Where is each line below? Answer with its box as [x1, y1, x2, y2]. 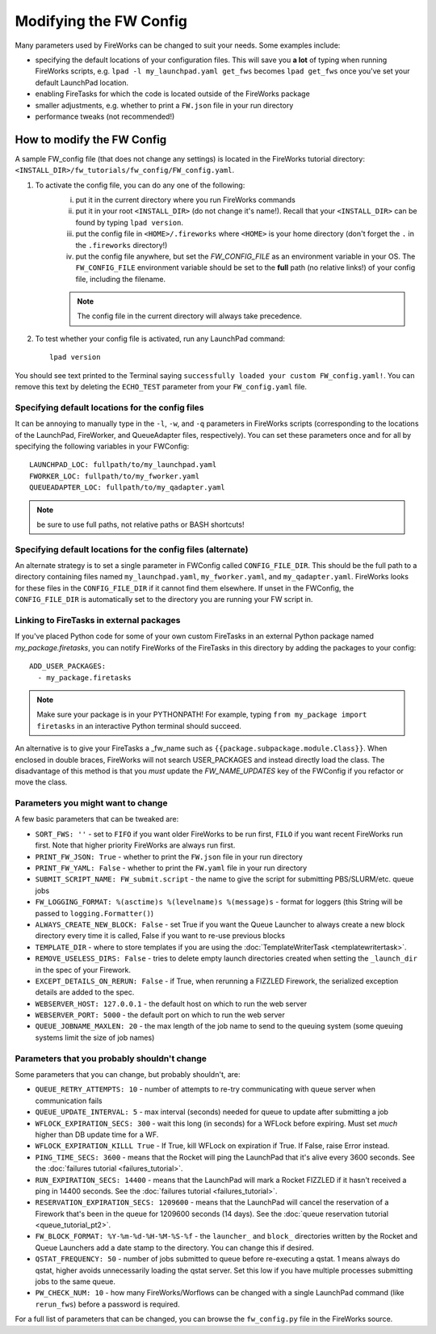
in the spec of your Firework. [35, 965, 132, 974]
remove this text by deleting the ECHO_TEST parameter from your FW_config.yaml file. [15, 382, 307, 392]
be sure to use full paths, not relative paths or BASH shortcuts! [36, 520, 245, 529]
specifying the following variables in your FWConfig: [15, 441, 190, 451]
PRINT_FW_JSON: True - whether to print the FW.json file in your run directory [35, 852, 303, 861]
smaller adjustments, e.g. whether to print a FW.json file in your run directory [35, 100, 294, 110]
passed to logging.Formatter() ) [35, 908, 154, 918]
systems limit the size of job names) [35, 1033, 155, 1042]
